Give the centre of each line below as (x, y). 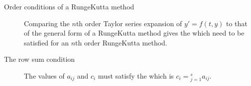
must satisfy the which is (136, 75)
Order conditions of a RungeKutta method (69, 6)
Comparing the (47, 23)
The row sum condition (40, 59)
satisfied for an (47, 42)
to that (237, 23)
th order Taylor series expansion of (129, 23)
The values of (44, 75)
